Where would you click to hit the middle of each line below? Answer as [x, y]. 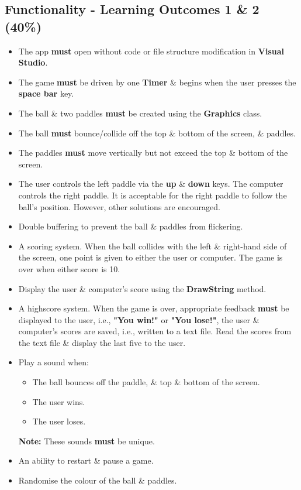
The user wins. [59, 401]
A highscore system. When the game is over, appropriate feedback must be [154, 308]
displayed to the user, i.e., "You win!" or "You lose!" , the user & [139, 319]
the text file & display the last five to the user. [102, 342]
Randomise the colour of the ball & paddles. [98, 480]
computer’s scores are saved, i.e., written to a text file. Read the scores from [155, 331]
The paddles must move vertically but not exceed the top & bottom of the [153, 153]
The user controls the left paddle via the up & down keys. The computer [151, 184]
